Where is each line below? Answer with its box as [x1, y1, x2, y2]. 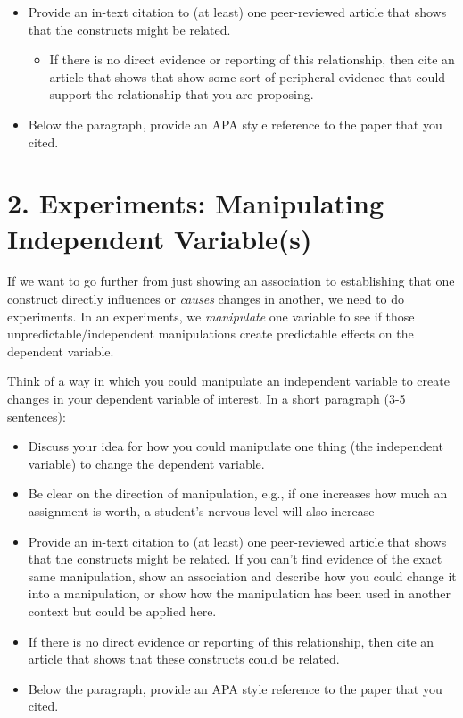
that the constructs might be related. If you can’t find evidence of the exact [28, 549, 442, 568]
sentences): [7, 406, 66, 425]
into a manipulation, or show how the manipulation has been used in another [28, 584, 451, 603]
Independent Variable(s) [7, 220, 312, 256]
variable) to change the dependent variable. [28, 454, 265, 472]
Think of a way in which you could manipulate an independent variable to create [7, 372, 450, 390]
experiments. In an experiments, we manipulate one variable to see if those [7, 306, 415, 325]
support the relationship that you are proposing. [49, 85, 314, 104]
